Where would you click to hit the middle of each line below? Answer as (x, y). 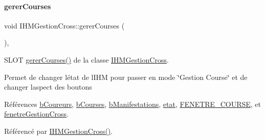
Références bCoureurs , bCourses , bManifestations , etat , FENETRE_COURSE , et (132, 104)
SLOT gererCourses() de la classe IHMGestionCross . (86, 59)
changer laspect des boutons (48, 87)
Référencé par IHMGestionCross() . (59, 131)
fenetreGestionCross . (37, 114)
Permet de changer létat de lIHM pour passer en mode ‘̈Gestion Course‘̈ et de (126, 77)
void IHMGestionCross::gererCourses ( (64, 25)
